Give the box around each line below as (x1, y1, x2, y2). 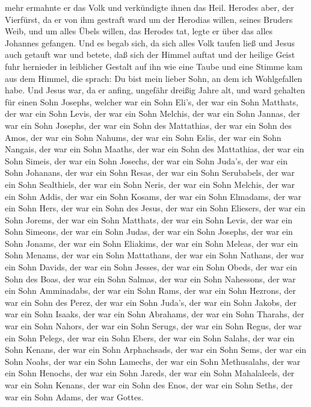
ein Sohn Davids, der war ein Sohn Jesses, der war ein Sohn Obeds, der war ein (5, 261, 297, 273)
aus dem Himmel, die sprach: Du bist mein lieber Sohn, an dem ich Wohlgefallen (5, 72, 303, 84)
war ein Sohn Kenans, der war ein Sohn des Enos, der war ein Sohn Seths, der (5, 379, 293, 391)
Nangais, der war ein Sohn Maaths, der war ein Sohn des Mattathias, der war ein (5, 143, 304, 155)
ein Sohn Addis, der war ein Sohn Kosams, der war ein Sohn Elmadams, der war (5, 190, 302, 202)
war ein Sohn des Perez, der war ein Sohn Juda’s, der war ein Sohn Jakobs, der (5, 296, 297, 308)
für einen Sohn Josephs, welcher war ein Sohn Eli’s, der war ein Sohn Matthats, (5, 95, 298, 108)
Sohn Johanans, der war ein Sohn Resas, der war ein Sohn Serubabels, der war (5, 166, 295, 179)
